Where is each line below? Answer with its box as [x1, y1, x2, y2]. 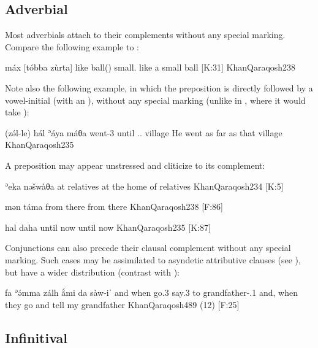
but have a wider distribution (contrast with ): [5, 265, 180, 278]
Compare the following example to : [5, 40, 139, 53]
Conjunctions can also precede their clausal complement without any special [5, 241, 291, 254]
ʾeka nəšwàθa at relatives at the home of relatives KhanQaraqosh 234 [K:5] [5, 179, 284, 192]
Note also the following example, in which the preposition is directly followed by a [5, 81, 313, 94]
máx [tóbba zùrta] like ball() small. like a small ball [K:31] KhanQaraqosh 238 [5, 61, 296, 74]
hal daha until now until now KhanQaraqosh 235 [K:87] [5, 220, 211, 233]
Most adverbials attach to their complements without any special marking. [5, 28, 286, 41]
